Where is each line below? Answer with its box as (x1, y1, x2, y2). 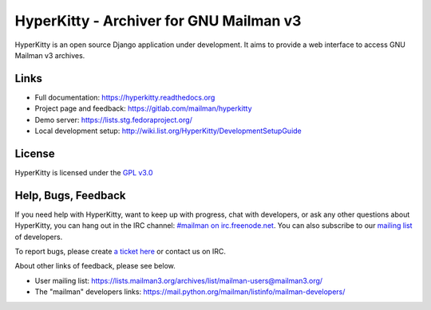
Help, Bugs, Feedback (14, 188, 126, 202)
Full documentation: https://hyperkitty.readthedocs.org (34, 92, 215, 102)
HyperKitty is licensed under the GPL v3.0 (14, 167, 153, 177)
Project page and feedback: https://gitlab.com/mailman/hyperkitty (34, 104, 252, 113)
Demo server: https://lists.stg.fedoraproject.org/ (34, 115, 193, 124)
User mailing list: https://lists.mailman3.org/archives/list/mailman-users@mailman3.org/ (34, 276, 323, 285)
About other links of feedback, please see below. (14, 261, 176, 271)
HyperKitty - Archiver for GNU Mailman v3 (14, 12, 302, 29)
